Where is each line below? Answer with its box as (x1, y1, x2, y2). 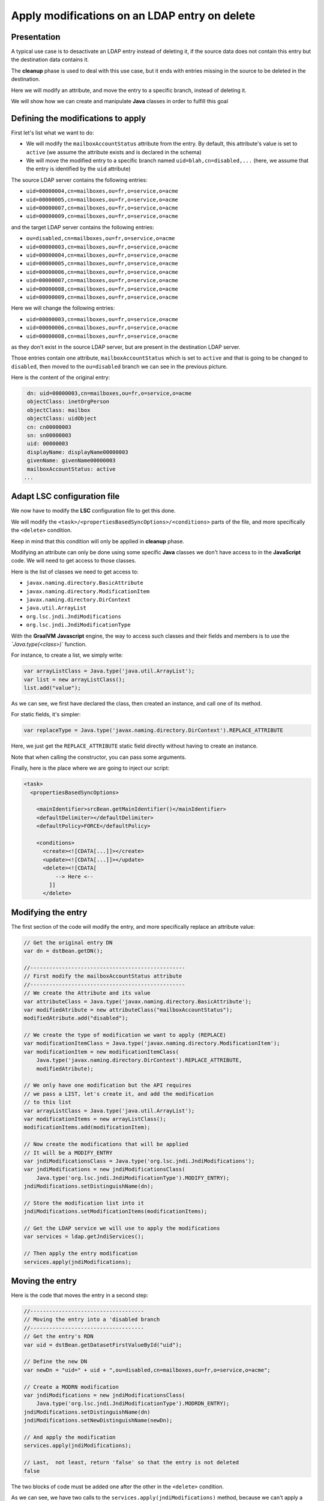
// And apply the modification (23, 1434, 116, 1440)
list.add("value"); (23, 684, 81, 692)
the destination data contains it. (11, 56, 89, 63)
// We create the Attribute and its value (23, 989, 151, 997)
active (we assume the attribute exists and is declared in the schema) (26, 148, 202, 156)
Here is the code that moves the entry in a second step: (11, 1291, 149, 1299)
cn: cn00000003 (27, 423, 72, 430)
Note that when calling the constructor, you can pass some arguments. (11, 754, 187, 761)
